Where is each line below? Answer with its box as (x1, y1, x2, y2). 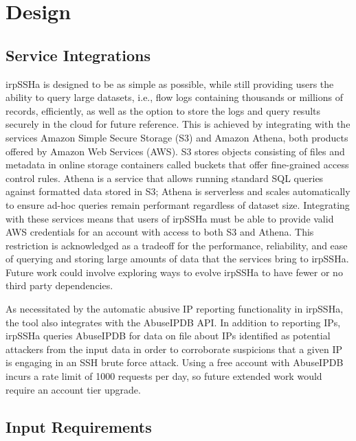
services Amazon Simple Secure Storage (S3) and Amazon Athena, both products (5, 130, 348, 144)
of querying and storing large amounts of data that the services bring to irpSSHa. (5, 251, 349, 266)
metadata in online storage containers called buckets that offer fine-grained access (5, 157, 349, 172)
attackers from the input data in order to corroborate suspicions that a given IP (5, 341, 343, 356)
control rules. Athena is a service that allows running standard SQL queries (5, 170, 324, 185)
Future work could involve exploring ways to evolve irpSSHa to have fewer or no (5, 264, 343, 279)
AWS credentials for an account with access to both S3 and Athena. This (5, 225, 314, 239)
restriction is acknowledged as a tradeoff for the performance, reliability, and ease (5, 238, 348, 252)
